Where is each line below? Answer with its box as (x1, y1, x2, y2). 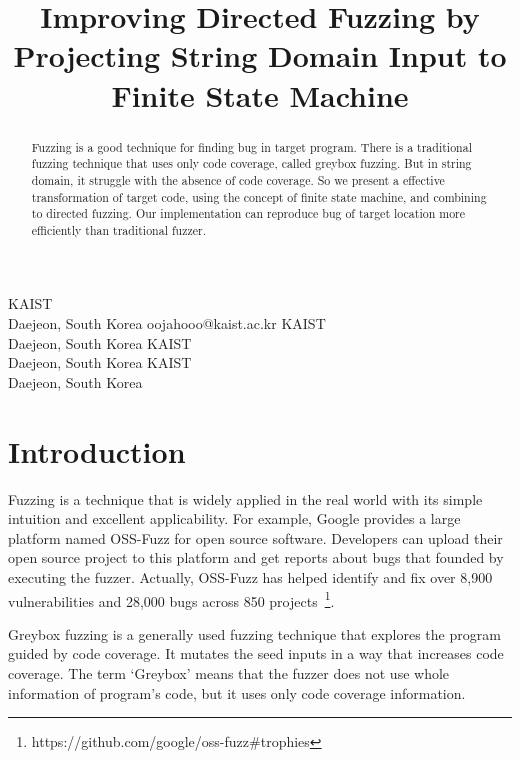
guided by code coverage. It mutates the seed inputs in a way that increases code (8, 643, 504, 664)
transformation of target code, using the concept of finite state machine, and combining (31, 188, 487, 205)
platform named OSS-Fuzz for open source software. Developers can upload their (8, 527, 503, 548)
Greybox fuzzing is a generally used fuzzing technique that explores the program (8, 623, 501, 644)
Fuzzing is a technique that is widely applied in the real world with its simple (8, 488, 483, 509)
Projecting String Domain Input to (13, 35, 507, 76)
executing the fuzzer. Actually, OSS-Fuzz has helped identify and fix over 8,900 (8, 566, 493, 587)
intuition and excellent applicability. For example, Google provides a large (8, 508, 461, 529)
